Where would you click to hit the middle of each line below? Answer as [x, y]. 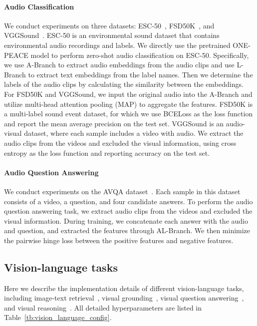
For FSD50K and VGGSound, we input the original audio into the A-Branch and [128, 94]
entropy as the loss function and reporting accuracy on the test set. [107, 153]
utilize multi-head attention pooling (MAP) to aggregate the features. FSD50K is [128, 104]
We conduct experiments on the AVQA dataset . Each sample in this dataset [122, 191]
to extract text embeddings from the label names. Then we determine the [140, 74]
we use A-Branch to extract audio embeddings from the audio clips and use [119, 65]
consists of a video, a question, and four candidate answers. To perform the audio [128, 201]
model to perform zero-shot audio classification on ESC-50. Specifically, [140, 55]
